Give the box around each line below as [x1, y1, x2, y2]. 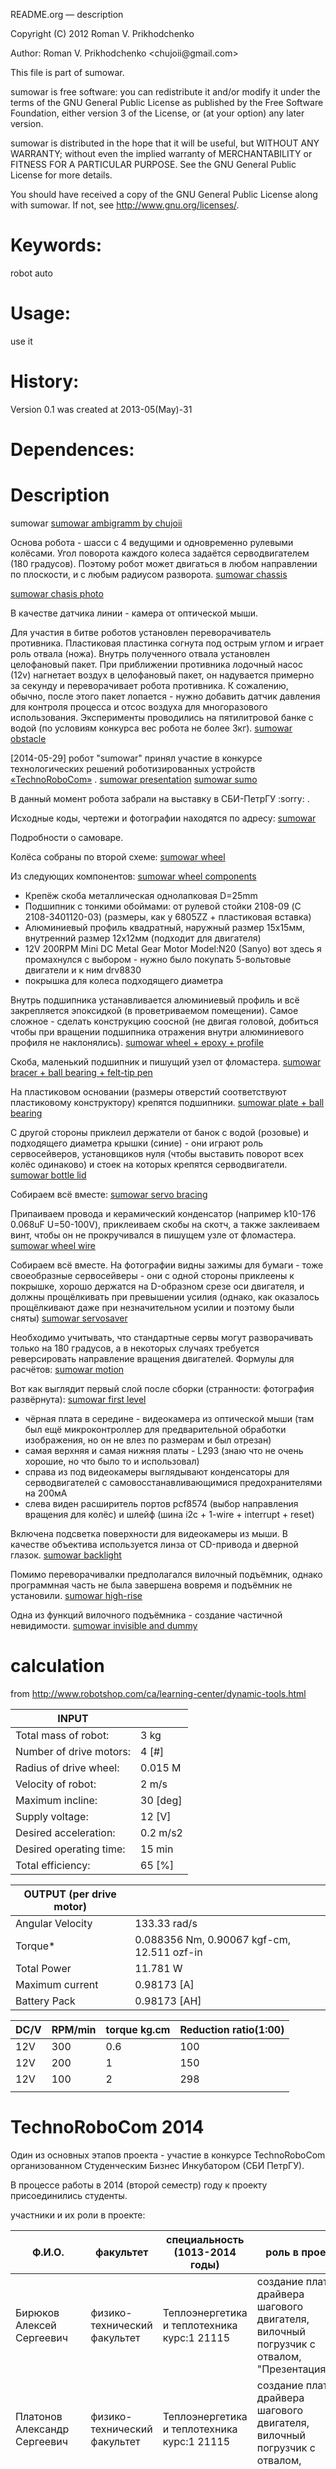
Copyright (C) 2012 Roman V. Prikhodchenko [10, 28, 195, 39]
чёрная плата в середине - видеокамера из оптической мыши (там [24, 1412, 315, 1424]
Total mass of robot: [15, 1728, 110, 1742]
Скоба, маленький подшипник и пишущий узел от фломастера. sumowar [10, 1055, 322, 1068]
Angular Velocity [15, 1916, 93, 1930]
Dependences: [10, 439, 135, 461]
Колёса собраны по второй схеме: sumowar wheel [10, 850, 226, 863]
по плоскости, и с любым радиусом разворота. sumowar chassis [10, 568, 288, 580]
